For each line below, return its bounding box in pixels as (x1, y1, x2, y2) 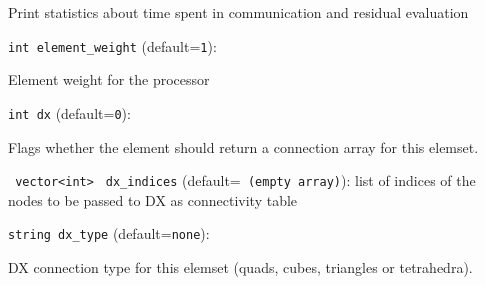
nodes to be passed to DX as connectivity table (8, 189, 298, 210)
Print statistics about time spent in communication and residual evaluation (8, 2, 469, 22)
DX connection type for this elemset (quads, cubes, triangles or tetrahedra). (8, 257, 473, 277)
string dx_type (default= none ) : (8, 223, 210, 244)
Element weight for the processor (8, 69, 210, 90)
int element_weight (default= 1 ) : (8, 35, 217, 56)
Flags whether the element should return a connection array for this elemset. (8, 136, 479, 157)
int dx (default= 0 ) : (8, 102, 131, 123)
